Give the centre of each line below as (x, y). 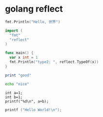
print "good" (18, 75)
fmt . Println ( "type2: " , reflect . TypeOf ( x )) (54, 62)
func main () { (19, 53)
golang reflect (34, 9)
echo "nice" (17, 84)
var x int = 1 (24, 58)
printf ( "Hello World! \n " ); (34, 110)
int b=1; (14, 97)
